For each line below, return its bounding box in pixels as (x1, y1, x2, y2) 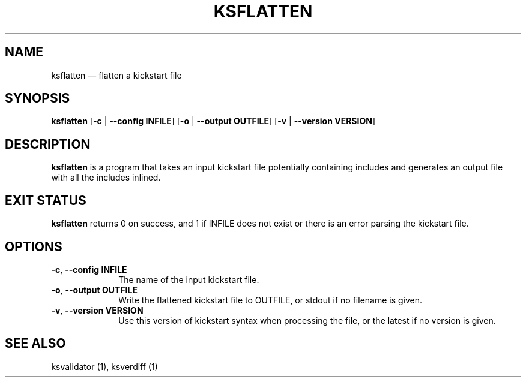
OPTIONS (5, 239, 62, 254)
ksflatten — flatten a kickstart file (51, 70, 182, 80)
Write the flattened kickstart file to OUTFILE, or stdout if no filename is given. (118, 294, 423, 305)
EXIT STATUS (5, 192, 86, 208)
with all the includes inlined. (51, 172, 161, 183)
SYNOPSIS (5, 91, 70, 106)
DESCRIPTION (5, 136, 91, 152)
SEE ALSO (5, 336, 66, 351)
